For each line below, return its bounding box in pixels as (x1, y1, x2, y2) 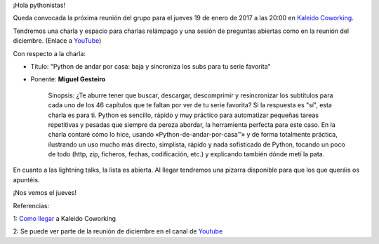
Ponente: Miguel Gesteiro (30, 75, 106, 83)
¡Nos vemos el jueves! (13, 189, 77, 197)
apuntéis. (13, 175, 40, 184)
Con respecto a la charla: (13, 49, 86, 57)
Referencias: (13, 201, 50, 210)
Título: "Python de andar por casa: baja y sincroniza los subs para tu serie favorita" (30, 62, 272, 70)
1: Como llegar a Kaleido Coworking (13, 215, 116, 223)
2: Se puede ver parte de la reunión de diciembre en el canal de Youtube (13, 227, 223, 236)
